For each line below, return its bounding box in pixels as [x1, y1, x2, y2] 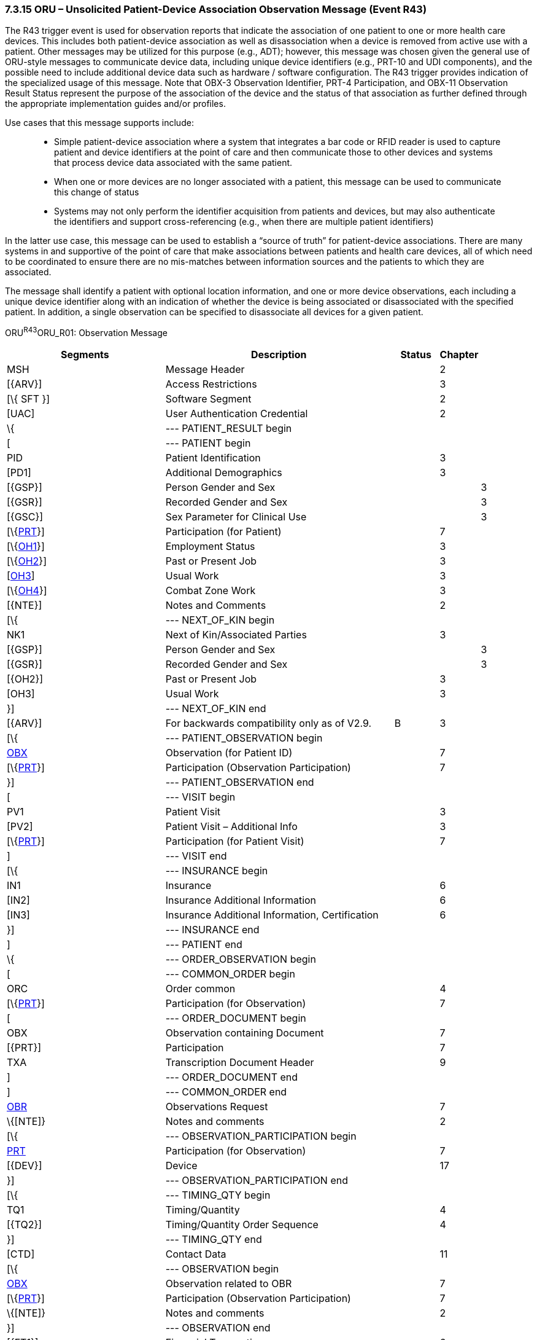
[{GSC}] [7, 511, 44, 523]
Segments [60, 348, 109, 361]
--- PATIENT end [165, 938, 242, 951]
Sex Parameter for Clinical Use [165, 511, 307, 523]
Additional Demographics [165, 466, 282, 479]
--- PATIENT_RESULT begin [165, 422, 292, 435]
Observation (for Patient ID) [165, 746, 293, 759]
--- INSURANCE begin [165, 864, 268, 877]
